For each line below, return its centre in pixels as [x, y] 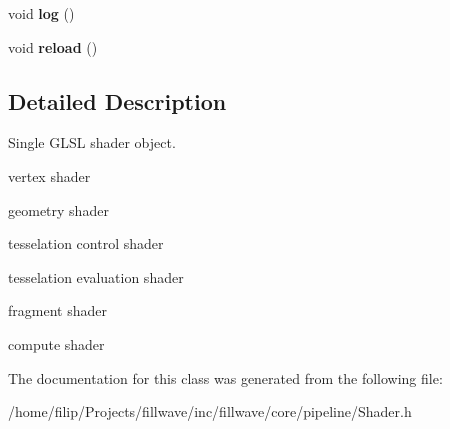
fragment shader [57, 310]
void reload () [53, 46]
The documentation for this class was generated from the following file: [225, 377]
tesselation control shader [86, 243]
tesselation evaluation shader [96, 276]
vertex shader [49, 175]
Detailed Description [117, 100]
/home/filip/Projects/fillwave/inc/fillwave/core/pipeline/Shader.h [210, 411]
